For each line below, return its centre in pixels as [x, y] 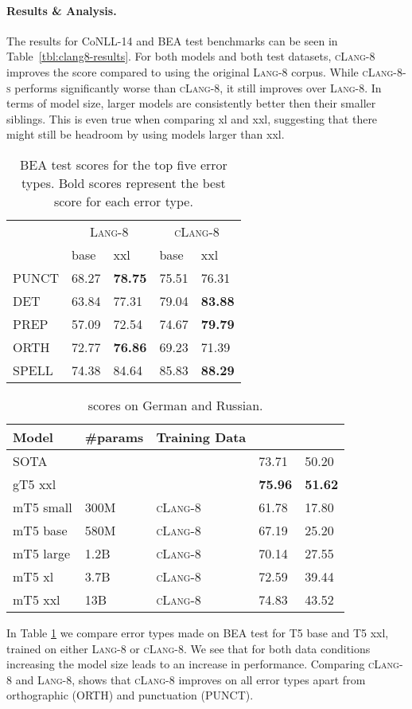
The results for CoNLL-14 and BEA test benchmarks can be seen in [172, 40]
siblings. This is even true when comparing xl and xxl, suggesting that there [192, 118]
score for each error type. [123, 201]
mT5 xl [33, 576]
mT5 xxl [37, 599]
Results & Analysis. [62, 10]
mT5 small [43, 507]
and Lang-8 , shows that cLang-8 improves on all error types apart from [190, 679]
